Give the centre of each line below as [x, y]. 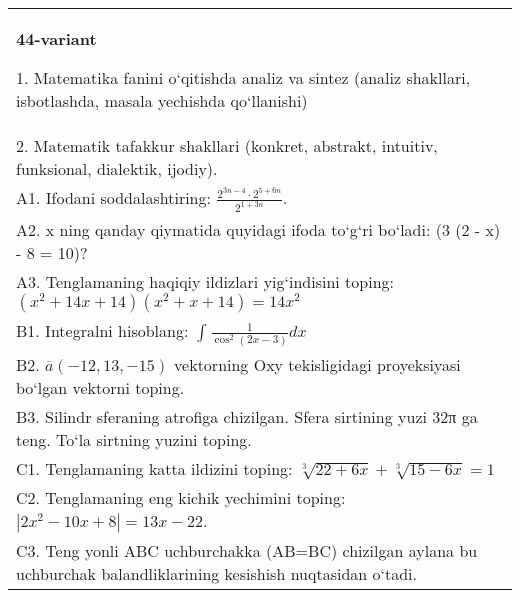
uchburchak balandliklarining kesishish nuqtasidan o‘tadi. [216, 573]
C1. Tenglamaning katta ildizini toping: [154, 468]
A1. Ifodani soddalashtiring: [113, 197]
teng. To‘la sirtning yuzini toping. [134, 439]
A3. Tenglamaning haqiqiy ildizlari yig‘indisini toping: [205, 282]
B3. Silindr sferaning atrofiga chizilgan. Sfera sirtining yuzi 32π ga [247, 416]
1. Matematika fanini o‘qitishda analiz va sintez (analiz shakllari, [243, 77]
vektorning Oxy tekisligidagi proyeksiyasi [317, 364]
